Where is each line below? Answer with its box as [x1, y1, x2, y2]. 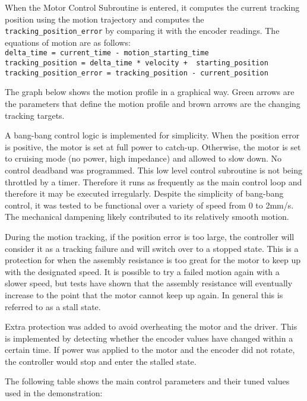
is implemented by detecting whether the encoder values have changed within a [5, 331, 293, 344]
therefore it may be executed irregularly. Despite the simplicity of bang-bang [5, 187, 284, 200]
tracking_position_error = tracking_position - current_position [5, 68, 268, 77]
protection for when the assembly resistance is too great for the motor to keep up [5, 254, 300, 266]
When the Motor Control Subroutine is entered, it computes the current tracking [5, 1, 300, 13]
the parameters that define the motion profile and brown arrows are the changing [5, 97, 300, 109]
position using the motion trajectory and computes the [5, 12, 204, 25]
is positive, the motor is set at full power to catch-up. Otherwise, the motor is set [5, 140, 301, 153]
